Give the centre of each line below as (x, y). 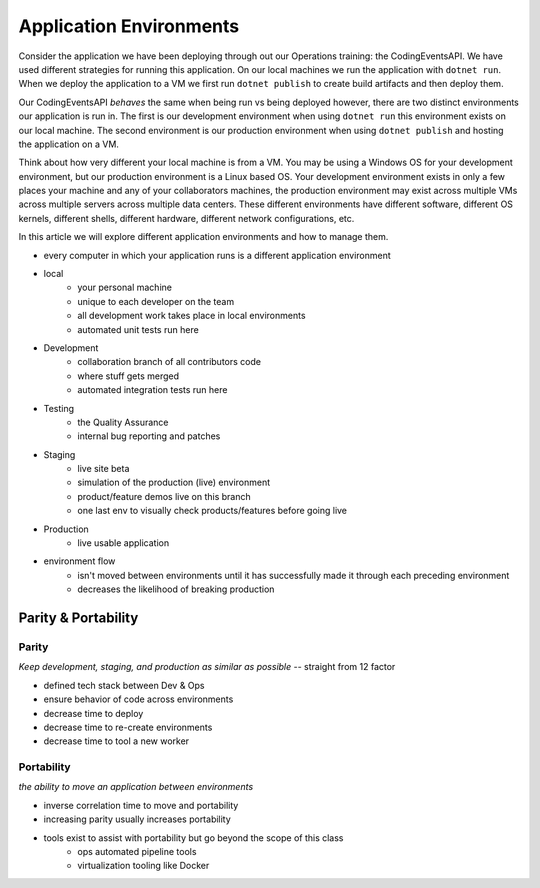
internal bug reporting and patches (149, 436)
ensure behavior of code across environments (138, 699)
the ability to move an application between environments (136, 787)
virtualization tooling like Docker (143, 866)
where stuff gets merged (128, 376)
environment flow (79, 561)
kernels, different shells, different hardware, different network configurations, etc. (186, 218)
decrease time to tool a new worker (116, 741)
